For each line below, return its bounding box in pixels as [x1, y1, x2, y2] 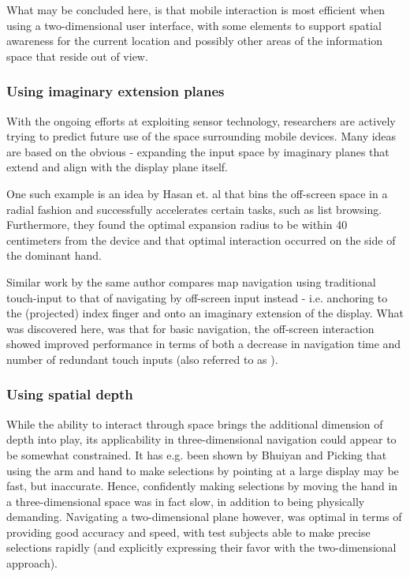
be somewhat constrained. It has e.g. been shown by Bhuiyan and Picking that [6, 446, 387, 463]
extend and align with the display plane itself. [6, 159, 228, 175]
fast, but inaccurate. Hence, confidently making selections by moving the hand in [6, 478, 398, 494]
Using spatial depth [6, 384, 133, 404]
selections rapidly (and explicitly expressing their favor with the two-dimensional [6, 539, 397, 556]
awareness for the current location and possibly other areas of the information [6, 32, 383, 49]
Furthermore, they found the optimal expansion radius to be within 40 [6, 216, 348, 233]
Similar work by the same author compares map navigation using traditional [6, 273, 376, 290]
